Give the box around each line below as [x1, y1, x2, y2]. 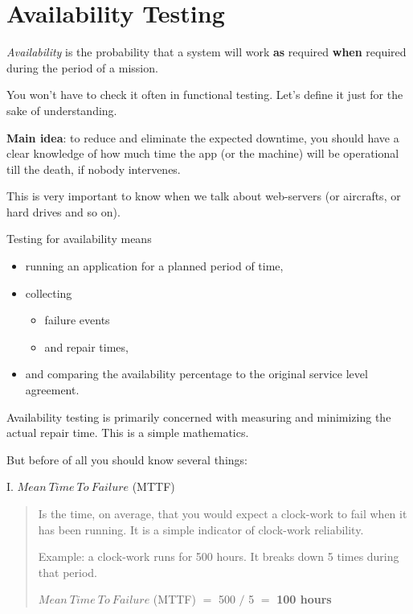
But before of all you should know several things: [6, 451, 247, 468]
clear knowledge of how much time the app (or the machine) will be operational [6, 145, 399, 162]
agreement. [25, 381, 80, 398]
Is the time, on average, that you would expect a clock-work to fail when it [38, 505, 407, 521]
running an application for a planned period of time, [25, 258, 284, 274]
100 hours [276, 591, 332, 608]
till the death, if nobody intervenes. [6, 160, 181, 177]
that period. [38, 563, 97, 580]
